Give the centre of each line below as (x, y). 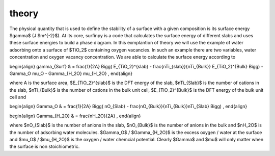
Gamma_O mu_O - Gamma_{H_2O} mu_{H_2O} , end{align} (71, 73)
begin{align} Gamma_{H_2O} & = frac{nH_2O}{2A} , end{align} (75, 116)
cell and (18, 97)
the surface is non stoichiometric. (45, 147)
